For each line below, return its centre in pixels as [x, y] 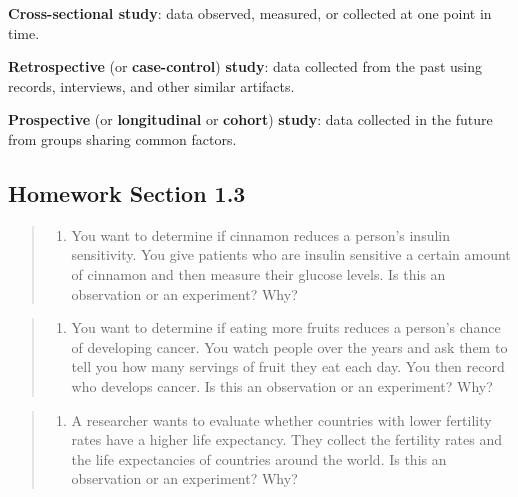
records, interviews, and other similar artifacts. [151, 85]
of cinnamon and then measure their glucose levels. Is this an [258, 273]
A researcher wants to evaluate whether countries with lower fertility [281, 419]
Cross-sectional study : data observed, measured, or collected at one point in [250, 13]
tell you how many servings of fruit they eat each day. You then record [288, 366]
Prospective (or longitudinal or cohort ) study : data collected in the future [250, 119]
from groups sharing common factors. [122, 138]
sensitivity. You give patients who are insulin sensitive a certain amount [291, 254]
